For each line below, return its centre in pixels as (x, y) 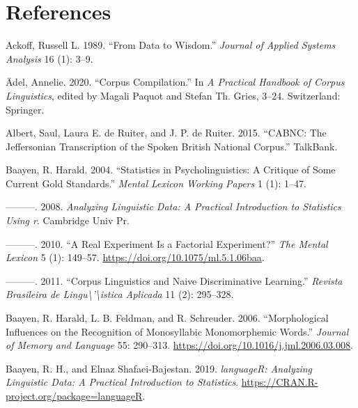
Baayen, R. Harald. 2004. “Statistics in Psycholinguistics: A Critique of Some (171, 170)
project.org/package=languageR (74, 395)
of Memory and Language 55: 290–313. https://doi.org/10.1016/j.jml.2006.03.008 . (179, 345)
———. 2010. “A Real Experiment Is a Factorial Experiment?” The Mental (167, 243)
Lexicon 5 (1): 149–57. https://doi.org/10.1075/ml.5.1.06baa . (135, 257)
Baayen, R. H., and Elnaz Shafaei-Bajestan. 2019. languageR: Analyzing (159, 368)
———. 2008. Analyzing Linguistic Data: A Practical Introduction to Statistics (173, 206)
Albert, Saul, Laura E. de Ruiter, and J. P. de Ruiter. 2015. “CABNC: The (166, 133)
